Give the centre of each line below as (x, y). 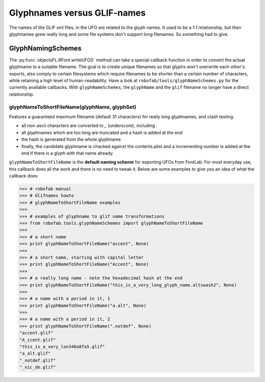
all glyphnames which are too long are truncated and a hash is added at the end (102, 132)
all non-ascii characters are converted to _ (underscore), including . (90, 126)
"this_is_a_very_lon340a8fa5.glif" (62, 347)
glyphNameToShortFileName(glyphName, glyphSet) (73, 107)
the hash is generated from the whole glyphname (71, 139)
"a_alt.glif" (35, 354)
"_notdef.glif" (38, 360)
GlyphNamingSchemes (45, 48)
